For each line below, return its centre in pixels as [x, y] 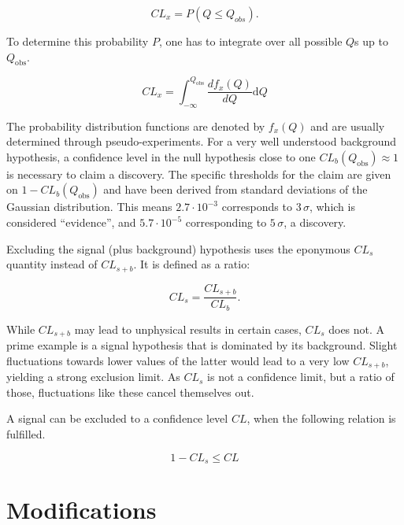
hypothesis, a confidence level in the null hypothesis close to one [161, 156]
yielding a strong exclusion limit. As [93, 377]
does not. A [357, 329]
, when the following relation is [321, 418]
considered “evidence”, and [71, 222]
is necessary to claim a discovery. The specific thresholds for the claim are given [199, 174]
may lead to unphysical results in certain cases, [188, 329]
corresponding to [226, 222]
